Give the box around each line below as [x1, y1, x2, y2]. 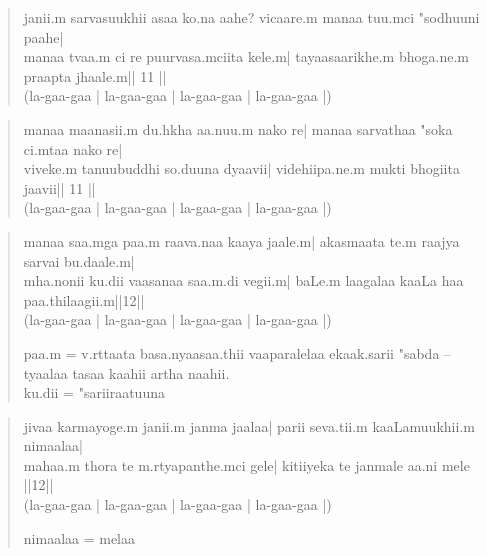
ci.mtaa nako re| [23, 138, 123, 159]
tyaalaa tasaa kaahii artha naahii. [23, 362, 230, 383]
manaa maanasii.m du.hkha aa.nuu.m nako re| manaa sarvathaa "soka [23, 118, 453, 139]
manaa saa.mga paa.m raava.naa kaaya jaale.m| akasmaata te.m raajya [23, 230, 460, 251]
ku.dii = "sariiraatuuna [23, 382, 165, 403]
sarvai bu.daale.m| [23, 250, 135, 271]
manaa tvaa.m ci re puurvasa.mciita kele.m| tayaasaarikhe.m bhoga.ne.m [23, 46, 469, 67]
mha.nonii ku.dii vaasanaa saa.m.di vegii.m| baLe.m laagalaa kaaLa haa [23, 270, 464, 291]
